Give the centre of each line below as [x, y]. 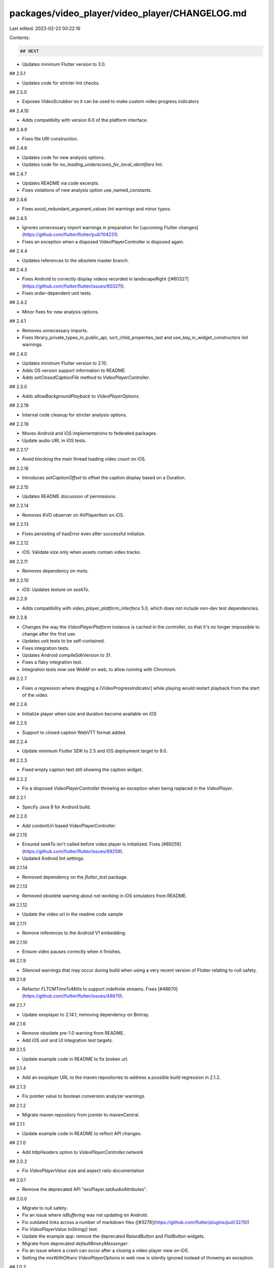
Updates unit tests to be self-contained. [63, 641]
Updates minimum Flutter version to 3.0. [64, 64]
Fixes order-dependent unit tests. [57, 293]
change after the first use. [49, 633]
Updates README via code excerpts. [61, 183]
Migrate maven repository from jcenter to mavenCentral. [81, 1115]
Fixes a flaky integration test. [52, 662]
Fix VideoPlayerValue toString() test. [60, 1229]
